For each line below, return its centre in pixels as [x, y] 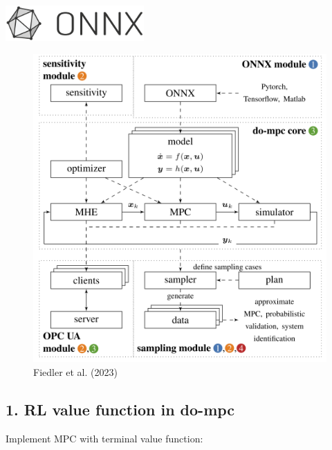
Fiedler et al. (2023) [75, 371]
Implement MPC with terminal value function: [104, 438]
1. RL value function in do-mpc [120, 409]
